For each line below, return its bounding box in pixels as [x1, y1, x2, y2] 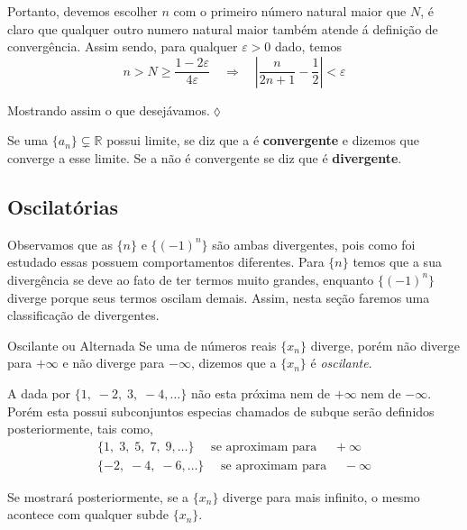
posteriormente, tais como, [7, 419, 153, 438]
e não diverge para [62, 353, 165, 372]
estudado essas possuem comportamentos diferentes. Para [7, 252, 325, 271]
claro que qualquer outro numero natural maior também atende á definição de [7, 19, 438, 38]
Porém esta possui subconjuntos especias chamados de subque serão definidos [7, 401, 435, 420]
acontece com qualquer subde [7, 505, 169, 524]
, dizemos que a [190, 353, 277, 372]
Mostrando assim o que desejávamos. [7, 100, 210, 119]
